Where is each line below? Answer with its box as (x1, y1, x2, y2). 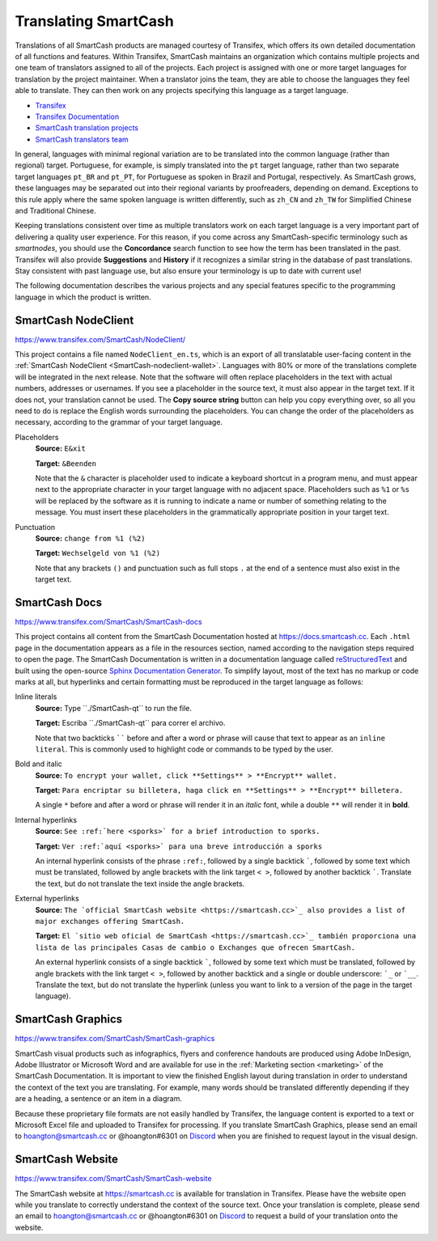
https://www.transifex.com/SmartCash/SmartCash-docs (15, 616, 202, 626)
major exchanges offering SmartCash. (35, 917, 185, 925)
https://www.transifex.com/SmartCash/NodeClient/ (15, 334, 186, 344)
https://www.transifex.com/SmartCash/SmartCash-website (15, 1174, 212, 1184)
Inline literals (15, 692, 57, 701)
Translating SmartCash (15, 12, 174, 30)
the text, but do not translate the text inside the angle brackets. (35, 879, 245, 888)
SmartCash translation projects (35, 123, 139, 133)
